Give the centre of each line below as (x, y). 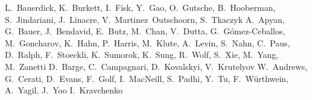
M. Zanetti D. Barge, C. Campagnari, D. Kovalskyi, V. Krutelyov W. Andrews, (156, 66)
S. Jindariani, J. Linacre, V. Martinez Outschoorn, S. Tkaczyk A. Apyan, (145, 19)
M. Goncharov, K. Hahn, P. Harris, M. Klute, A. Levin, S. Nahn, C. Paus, (148, 42)
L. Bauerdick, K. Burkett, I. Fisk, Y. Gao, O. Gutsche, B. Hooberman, (140, 7)
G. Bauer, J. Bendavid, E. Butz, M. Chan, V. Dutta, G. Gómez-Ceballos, (145, 31)
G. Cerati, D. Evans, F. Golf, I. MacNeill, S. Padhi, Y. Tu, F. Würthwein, (147, 78)
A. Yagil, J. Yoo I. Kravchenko (64, 90)
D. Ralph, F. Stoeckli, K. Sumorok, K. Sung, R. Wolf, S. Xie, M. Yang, (142, 55)
